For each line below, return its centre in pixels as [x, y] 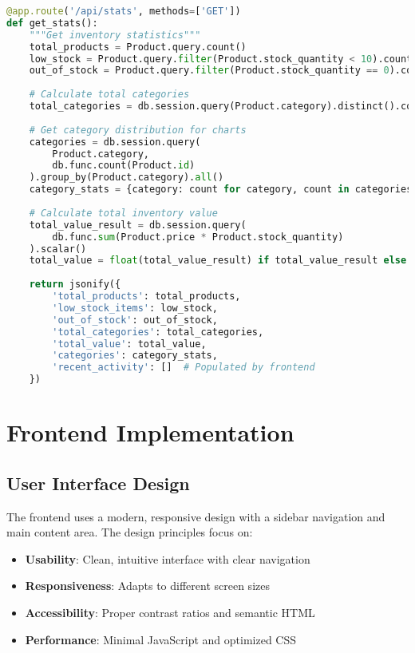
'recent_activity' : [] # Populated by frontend [184, 368]
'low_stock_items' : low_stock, [135, 308]
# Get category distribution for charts [138, 130]
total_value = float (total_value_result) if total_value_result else [218, 261]
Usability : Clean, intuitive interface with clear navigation [168, 558]
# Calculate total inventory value [123, 213]
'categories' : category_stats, [135, 356]
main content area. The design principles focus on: [130, 532]
